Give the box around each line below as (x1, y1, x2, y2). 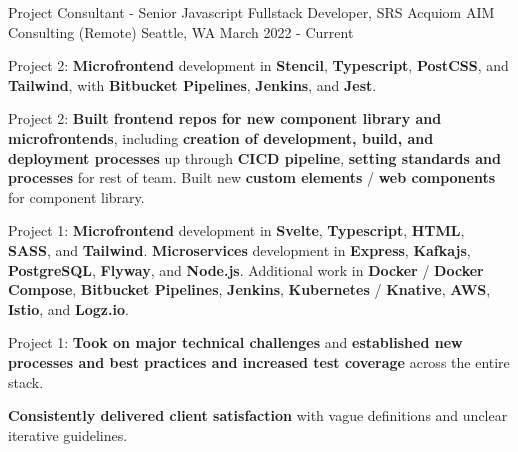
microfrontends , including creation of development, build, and (8, 127, 434, 148)
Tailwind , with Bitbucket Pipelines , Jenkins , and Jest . (8, 74, 377, 95)
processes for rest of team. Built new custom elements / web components (8, 167, 496, 188)
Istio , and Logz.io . (8, 298, 129, 319)
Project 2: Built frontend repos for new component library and (8, 108, 442, 129)
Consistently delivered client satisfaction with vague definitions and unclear (8, 405, 508, 426)
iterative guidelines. (8, 424, 128, 445)
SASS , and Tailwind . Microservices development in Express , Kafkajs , (8, 239, 471, 260)
